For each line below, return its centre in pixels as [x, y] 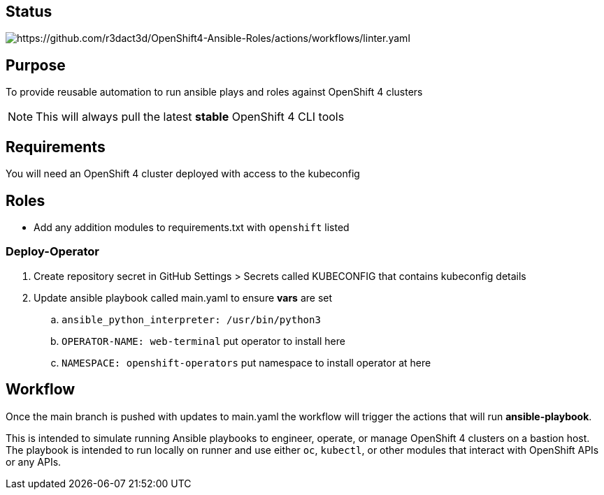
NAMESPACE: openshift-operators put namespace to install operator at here [246, 362]
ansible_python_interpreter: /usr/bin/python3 [191, 319]
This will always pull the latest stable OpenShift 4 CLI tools [190, 117]
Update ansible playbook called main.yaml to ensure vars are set [183, 297]
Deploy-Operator [53, 252]
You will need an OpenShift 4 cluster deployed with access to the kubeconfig [183, 174]
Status [29, 12]
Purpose [36, 65]
